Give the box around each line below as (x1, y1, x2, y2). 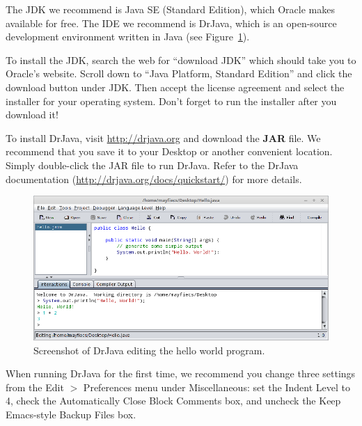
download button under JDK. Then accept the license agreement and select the (6, 79, 345, 94)
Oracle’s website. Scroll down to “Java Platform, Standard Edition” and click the (6, 66, 352, 81)
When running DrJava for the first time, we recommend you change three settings (6, 366, 356, 381)
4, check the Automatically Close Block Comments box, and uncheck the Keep (6, 393, 341, 408)
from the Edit (6, 379, 64, 394)
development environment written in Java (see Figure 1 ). (6, 29, 250, 44)
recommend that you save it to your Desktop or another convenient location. (6, 144, 333, 159)
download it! (6, 107, 58, 122)
